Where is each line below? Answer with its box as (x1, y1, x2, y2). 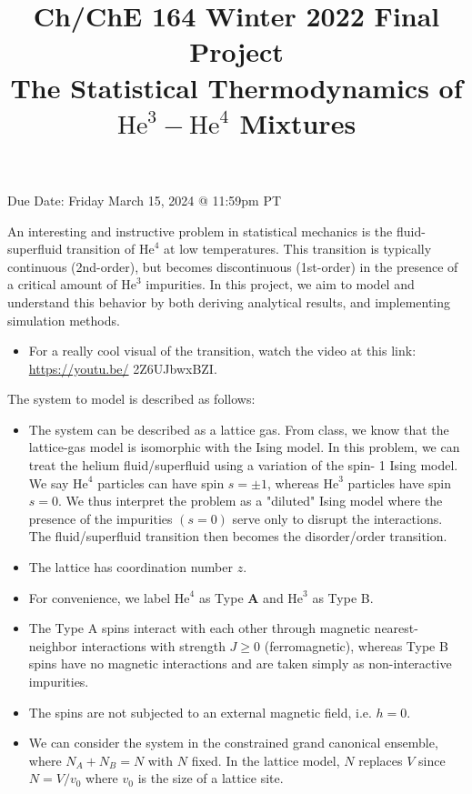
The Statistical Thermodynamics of (10, 68, 463, 106)
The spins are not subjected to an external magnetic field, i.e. (28, 702, 372, 721)
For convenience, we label (28, 588, 171, 607)
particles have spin (347, 473, 451, 492)
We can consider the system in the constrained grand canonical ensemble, (28, 733, 438, 752)
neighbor (28, 636, 77, 655)
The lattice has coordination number (28, 558, 233, 577)
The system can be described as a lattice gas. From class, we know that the (28, 419, 449, 438)
